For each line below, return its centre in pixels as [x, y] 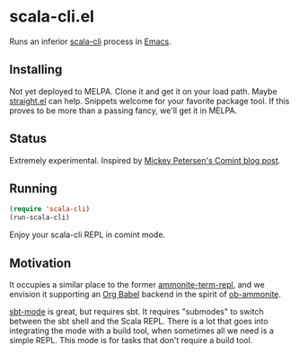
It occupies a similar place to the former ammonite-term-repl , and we [137, 284]
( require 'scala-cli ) [50, 209]
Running [34, 188]
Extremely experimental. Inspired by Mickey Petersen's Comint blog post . [145, 160]
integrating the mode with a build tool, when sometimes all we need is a [141, 331]
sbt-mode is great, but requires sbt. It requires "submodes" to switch [137, 311]
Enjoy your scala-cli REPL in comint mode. [88, 235]
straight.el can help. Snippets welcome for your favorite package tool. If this [149, 101]
